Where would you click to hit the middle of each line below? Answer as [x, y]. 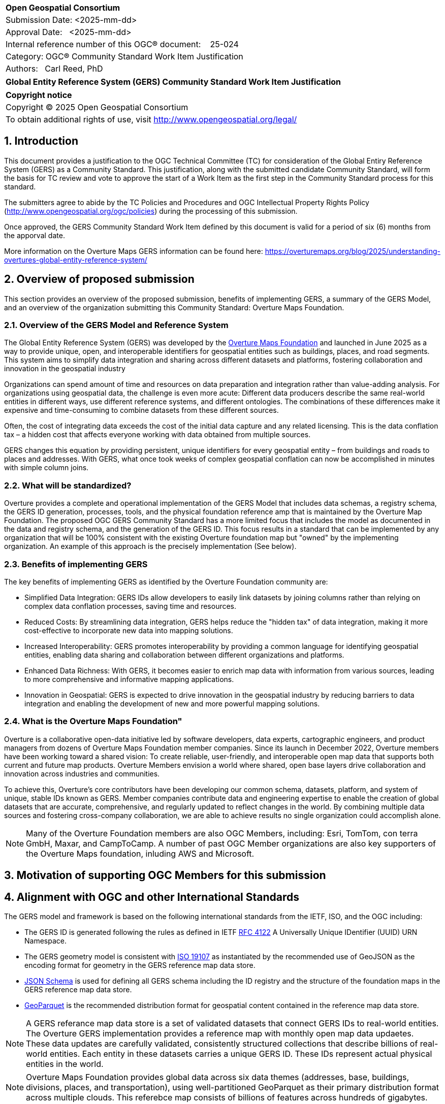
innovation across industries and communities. [82, 773]
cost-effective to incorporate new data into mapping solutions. [129, 630]
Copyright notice [39, 95]
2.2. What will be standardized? [68, 485]
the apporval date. [35, 235]
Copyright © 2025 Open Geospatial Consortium [97, 107]
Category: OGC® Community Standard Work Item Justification [124, 56]
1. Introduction [41, 141]
